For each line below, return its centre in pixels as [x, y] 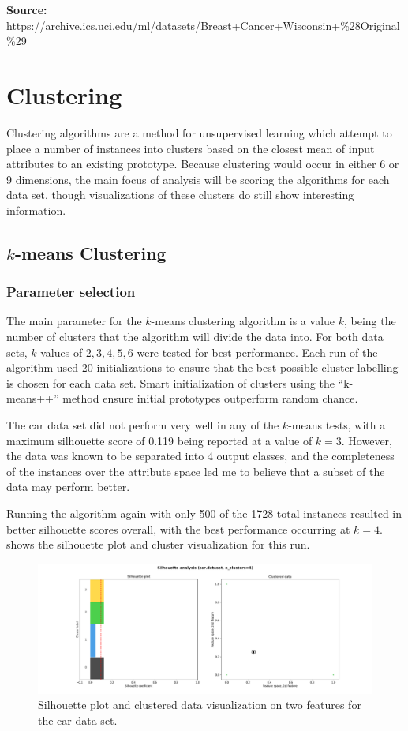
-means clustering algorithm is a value [243, 321]
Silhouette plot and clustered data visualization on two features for [200, 705]
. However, [367, 440]
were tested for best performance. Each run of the [257, 352]
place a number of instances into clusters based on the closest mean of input [191, 148]
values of [62, 352]
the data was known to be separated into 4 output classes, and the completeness [200, 456]
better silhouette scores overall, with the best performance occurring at [178, 529]
